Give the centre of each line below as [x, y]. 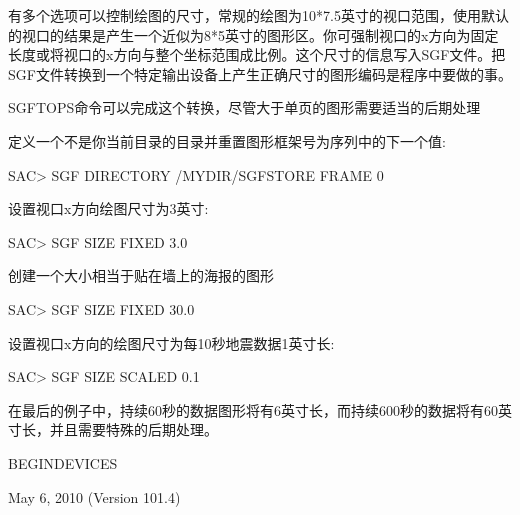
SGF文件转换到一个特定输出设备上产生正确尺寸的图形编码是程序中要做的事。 [260, 73]
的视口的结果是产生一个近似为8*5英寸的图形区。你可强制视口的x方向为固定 [253, 34]
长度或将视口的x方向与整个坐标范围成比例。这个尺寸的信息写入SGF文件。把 [257, 54]
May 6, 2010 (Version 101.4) [94, 496]
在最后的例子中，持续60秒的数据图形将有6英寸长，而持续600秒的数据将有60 [253, 409]
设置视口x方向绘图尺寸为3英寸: [108, 208]
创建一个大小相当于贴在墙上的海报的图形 [141, 275]
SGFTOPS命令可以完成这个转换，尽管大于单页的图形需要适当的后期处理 [244, 107]
